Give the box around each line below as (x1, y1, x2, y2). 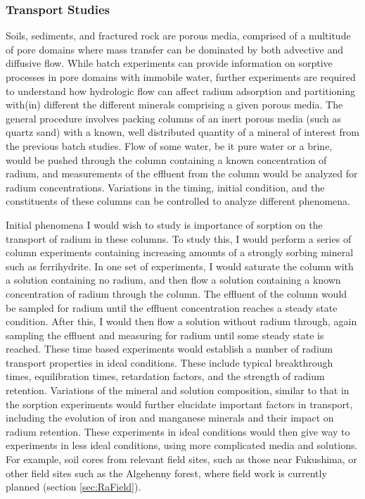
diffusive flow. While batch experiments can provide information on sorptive (6, 56, 333, 70)
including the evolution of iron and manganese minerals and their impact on (6, 410, 334, 425)
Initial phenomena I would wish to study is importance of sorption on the (6, 217, 323, 232)
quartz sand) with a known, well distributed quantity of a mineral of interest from (6, 125, 359, 139)
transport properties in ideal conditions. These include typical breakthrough (6, 355, 333, 369)
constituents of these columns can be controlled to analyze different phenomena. (6, 194, 350, 208)
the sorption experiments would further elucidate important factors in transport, (6, 396, 353, 411)
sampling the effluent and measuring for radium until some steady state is (6, 327, 324, 342)
